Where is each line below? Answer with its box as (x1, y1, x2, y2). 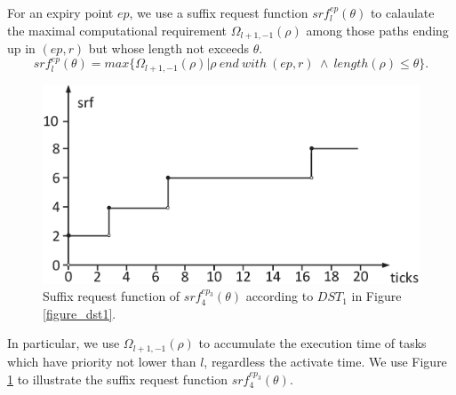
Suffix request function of (43, 287, 180, 305)
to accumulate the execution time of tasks (198, 334, 427, 352)
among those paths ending (306, 20, 449, 39)
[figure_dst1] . (43, 304, 116, 322)
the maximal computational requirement (7, 20, 228, 39)
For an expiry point (7, 4, 114, 21)
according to (245, 287, 314, 305)
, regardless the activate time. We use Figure (204, 352, 447, 370)
